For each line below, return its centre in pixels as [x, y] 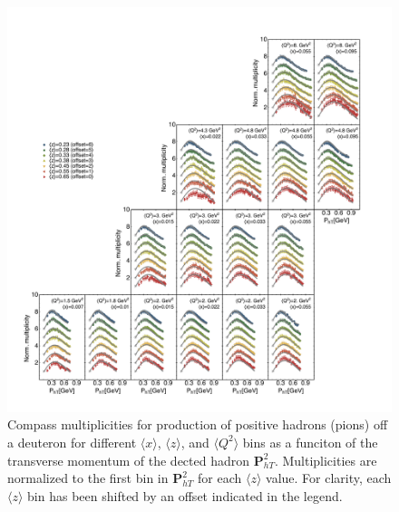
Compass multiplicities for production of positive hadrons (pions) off [198, 424]
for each [220, 478]
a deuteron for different [72, 442]
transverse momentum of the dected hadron [129, 460]
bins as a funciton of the [310, 442]
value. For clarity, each [329, 478]
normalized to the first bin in [88, 478]
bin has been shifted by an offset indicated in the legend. [185, 495]
